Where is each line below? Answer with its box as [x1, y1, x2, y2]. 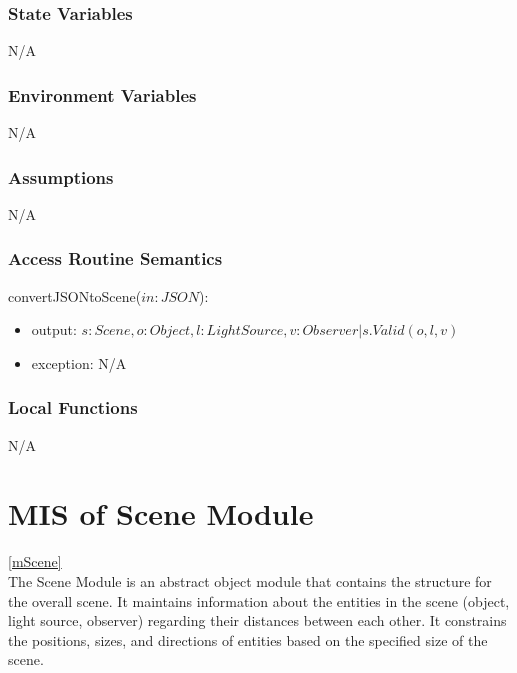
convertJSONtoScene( [8, 285, 142, 306]
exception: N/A [31, 352, 127, 373]
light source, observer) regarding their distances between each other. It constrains [8, 610, 507, 631]
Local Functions [8, 395, 138, 420]
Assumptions [8, 164, 114, 189]
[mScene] [8, 551, 62, 572]
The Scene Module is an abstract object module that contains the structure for [8, 570, 492, 591]
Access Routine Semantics [8, 246, 223, 271]
